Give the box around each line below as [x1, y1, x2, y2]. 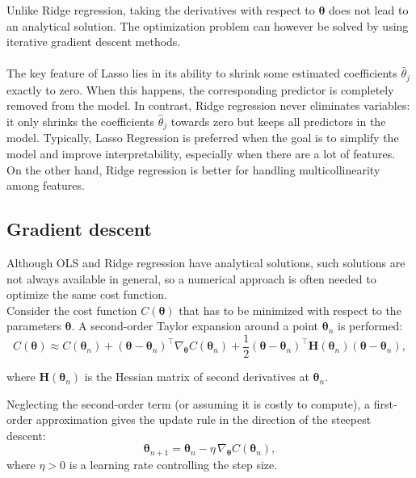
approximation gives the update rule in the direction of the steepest [36, 411, 372, 428]
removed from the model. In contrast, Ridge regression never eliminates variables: [6, 97, 410, 114]
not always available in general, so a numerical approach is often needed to [6, 270, 376, 287]
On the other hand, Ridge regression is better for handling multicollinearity [6, 161, 380, 178]
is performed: [338, 317, 403, 334]
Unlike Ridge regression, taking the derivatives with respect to [6, 2, 315, 18]
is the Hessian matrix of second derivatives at [84, 368, 309, 385]
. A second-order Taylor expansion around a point [71, 317, 319, 334]
